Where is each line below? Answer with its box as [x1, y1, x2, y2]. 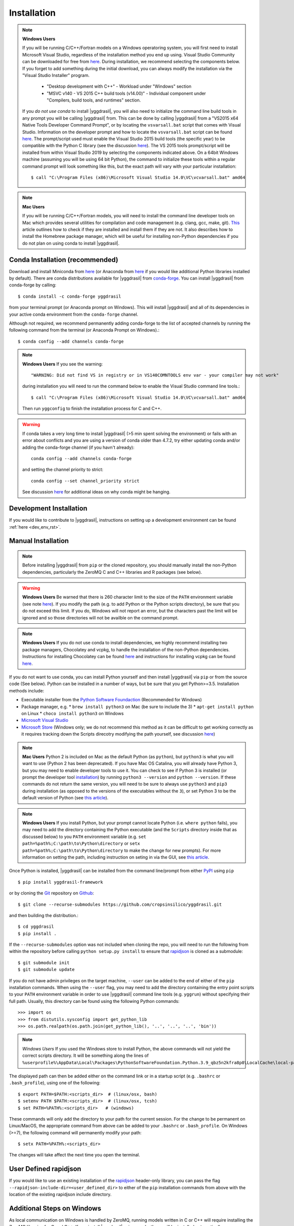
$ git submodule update [18, 967, 75, 972]
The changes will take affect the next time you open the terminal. [9, 1152, 141, 1158]
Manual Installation [9, 537, 69, 545]
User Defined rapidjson [9, 1165, 81, 1173]
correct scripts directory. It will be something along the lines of [22, 1052, 149, 1059]
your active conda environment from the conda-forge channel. [9, 311, 139, 317]
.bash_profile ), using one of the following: [9, 1080, 100, 1086]
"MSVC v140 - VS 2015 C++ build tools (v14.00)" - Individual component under [47, 90, 206, 96]
